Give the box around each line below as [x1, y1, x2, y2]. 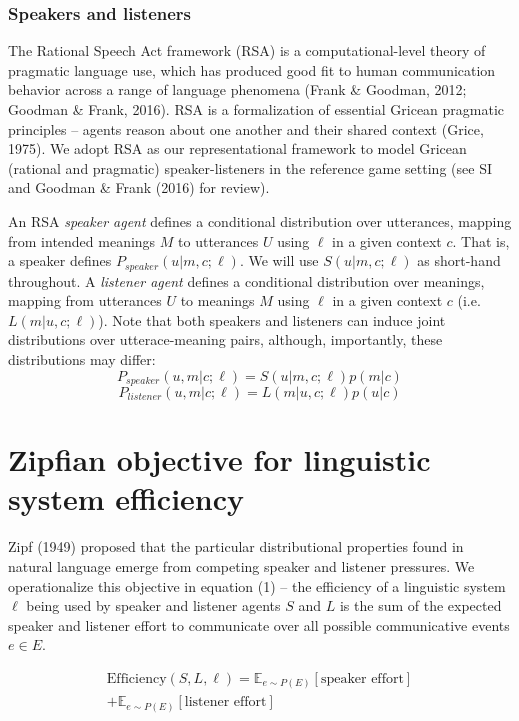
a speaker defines [8, 250, 112, 271]
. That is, [452, 230, 510, 251]
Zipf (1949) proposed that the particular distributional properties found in [8, 536, 464, 557]
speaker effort [320, 671, 404, 686]
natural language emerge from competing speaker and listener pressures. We [8, 555, 475, 576]
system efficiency [8, 478, 245, 519]
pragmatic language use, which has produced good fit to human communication [8, 59, 496, 80]
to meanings [180, 290, 255, 311]
